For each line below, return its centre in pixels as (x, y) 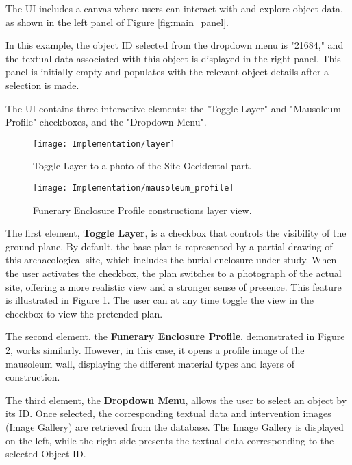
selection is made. (42, 85)
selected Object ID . (46, 454)
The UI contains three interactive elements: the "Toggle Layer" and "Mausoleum (173, 108)
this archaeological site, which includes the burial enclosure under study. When (171, 260)
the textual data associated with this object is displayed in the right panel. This (173, 58)
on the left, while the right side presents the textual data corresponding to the (170, 440)
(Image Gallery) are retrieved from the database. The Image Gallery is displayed (175, 426)
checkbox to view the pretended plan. (84, 313)
